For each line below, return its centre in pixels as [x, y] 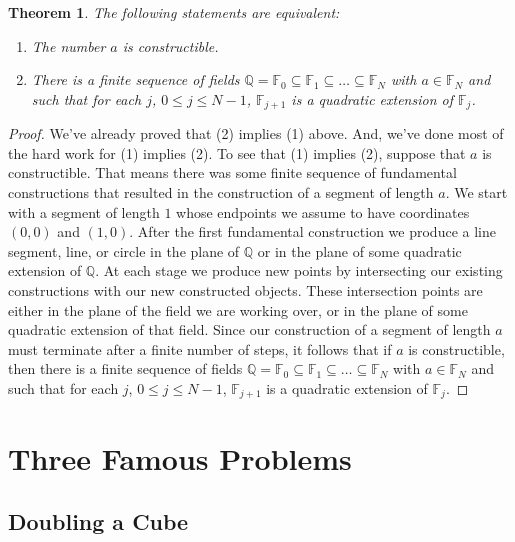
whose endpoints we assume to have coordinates [323, 211]
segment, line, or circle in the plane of [124, 250]
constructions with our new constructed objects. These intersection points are [245, 289]
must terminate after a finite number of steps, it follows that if [200, 348]
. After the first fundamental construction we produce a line [312, 231]
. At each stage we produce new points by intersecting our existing [299, 270]
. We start [476, 192]
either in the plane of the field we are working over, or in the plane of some [238, 309]
